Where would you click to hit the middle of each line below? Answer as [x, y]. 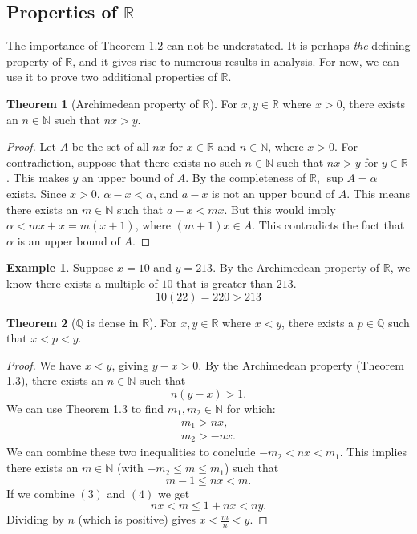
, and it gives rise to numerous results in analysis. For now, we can [236, 61]
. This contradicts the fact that [328, 225]
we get [174, 493]
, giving [130, 364]
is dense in [113, 322]
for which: [251, 408]
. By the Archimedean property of [296, 267]
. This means [378, 193]
